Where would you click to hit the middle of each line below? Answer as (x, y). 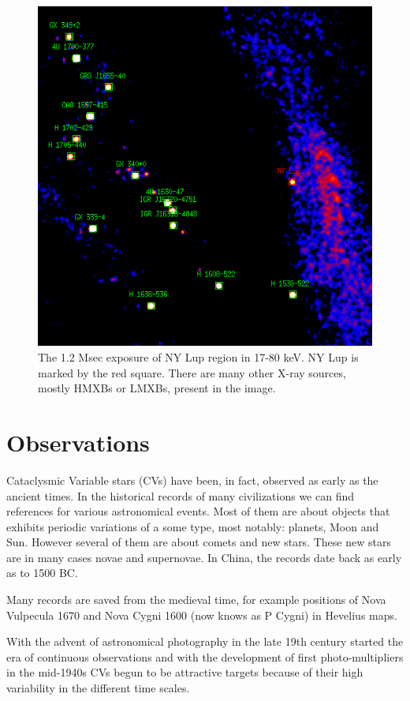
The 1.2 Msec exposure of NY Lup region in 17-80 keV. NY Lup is (198, 357)
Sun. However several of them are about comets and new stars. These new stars (199, 542)
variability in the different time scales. (98, 688)
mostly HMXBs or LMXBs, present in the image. (157, 388)
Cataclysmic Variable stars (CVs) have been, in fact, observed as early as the (192, 480)
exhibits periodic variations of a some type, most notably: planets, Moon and (193, 526)
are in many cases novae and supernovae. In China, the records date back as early (204, 557)
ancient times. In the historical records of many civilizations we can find (181, 495)
